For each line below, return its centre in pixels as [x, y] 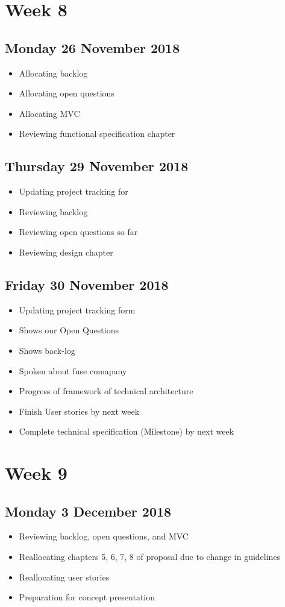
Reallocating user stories [64, 577]
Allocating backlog [53, 73]
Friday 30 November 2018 [87, 284]
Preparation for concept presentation [87, 597]
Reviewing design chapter [66, 252]
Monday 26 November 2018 [92, 47]
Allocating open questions [67, 93]
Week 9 [36, 473]
